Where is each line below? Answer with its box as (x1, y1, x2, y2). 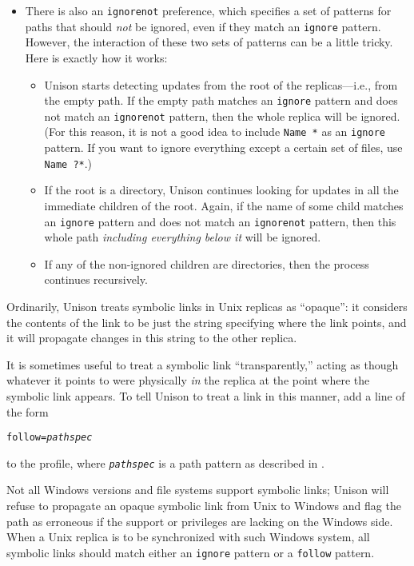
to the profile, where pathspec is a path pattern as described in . (6, 454, 324, 471)
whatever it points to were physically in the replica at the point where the (6, 372, 370, 389)
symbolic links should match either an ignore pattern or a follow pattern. (6, 544, 375, 560)
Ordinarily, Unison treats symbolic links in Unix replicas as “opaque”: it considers (6, 297, 408, 314)
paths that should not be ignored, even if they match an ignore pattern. (25, 18, 381, 34)
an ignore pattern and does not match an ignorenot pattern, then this (44, 213, 396, 229)
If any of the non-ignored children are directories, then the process (44, 255, 369, 272)
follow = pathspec (6, 432, 93, 444)
